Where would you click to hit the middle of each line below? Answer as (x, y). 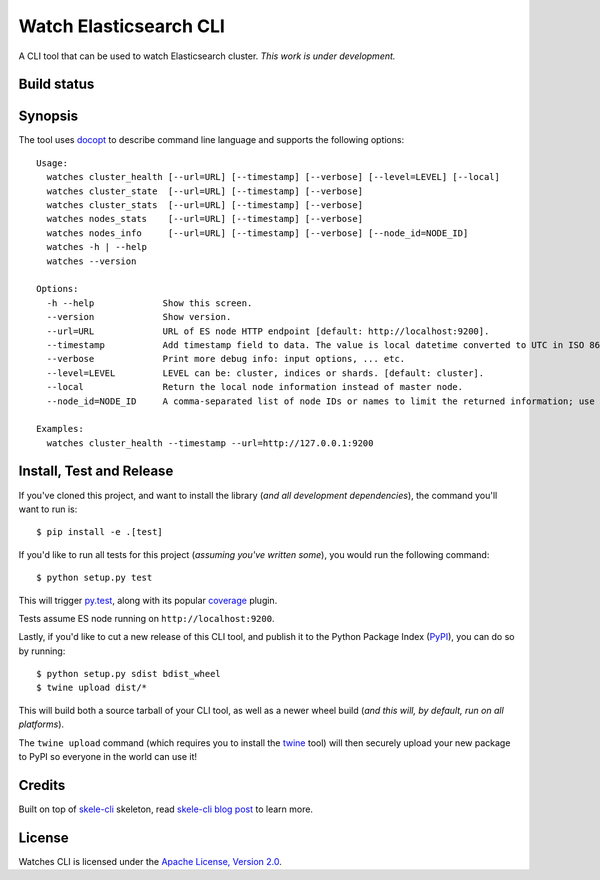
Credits (42, 785)
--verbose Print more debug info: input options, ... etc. (226, 359)
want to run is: (48, 509)
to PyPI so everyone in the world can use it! (108, 757)
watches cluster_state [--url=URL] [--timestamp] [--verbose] (205, 191)
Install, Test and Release (96, 471)
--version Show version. (139, 317)
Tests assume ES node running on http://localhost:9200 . (146, 618)
